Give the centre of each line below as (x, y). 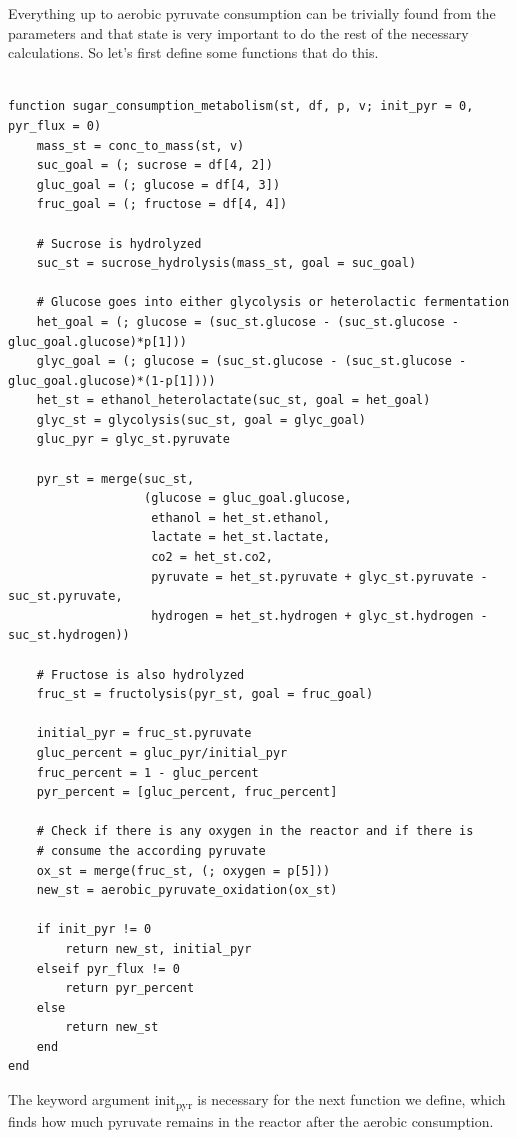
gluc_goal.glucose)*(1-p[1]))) (112, 380)
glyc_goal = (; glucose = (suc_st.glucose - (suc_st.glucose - (251, 361)
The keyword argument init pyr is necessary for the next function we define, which (257, 1100)
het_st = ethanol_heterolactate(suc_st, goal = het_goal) (233, 400)
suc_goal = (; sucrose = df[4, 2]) (154, 165)
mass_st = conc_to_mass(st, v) (140, 145)
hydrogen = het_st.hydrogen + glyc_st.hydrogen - (319, 615)
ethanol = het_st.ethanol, (241, 517)
